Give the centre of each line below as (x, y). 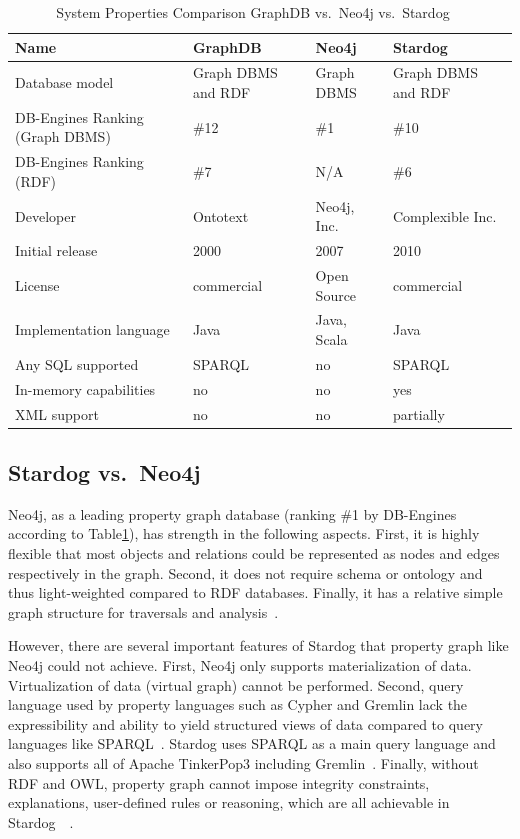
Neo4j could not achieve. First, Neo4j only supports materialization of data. (240, 665)
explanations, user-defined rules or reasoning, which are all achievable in (229, 802)
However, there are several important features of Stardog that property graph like (258, 645)
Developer (45, 215)
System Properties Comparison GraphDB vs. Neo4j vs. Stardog (253, 12)
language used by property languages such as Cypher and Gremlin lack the (238, 704)
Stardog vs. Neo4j (104, 472)
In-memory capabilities (85, 388)
